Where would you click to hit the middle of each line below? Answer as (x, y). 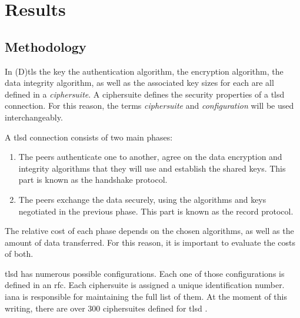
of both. (19, 254)
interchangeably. (34, 117)
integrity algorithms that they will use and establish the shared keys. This (152, 168)
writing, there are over (45, 308)
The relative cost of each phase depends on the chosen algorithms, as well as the (149, 231)
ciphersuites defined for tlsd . (155, 308)
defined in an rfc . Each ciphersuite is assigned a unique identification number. (145, 285)
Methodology (46, 46)
